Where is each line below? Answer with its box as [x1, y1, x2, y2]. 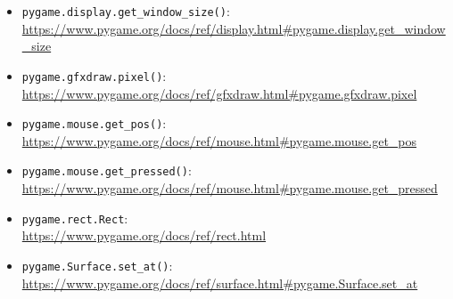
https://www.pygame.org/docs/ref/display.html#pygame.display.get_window [21, 19, 446, 37]
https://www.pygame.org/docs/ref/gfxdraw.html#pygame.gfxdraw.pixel [21, 84, 417, 102]
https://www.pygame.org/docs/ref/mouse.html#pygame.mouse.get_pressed [21, 179, 438, 197]
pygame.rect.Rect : [21, 208, 128, 227]
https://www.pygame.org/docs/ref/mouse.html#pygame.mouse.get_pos [21, 131, 417, 149]
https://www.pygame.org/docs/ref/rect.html [21, 226, 267, 245]
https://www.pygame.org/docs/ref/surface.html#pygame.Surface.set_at [21, 273, 418, 292]
